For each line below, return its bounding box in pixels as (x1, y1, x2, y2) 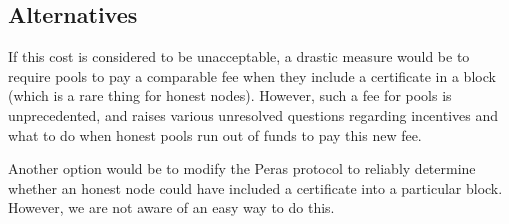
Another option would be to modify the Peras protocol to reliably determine (8, 158, 476, 179)
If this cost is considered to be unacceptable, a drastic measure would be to (8, 46, 470, 67)
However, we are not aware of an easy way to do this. (8, 197, 335, 218)
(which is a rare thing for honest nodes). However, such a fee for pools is (8, 85, 452, 106)
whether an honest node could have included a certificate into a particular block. (8, 177, 503, 198)
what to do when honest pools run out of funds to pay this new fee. (8, 124, 422, 145)
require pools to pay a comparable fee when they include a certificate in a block (8, 65, 496, 86)
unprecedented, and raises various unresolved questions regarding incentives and (8, 104, 499, 125)
